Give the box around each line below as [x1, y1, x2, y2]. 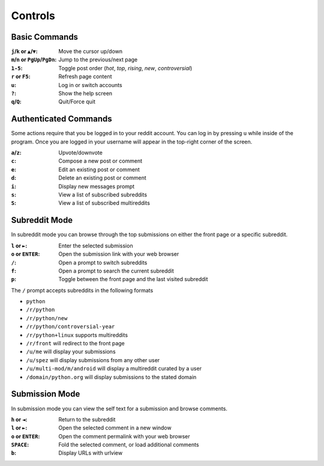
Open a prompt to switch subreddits [58, 259, 148, 266]
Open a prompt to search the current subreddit [58, 267, 174, 274]
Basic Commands [11, 32, 78, 42]
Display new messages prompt [58, 183, 135, 190]
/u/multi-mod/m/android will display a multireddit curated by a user [26, 365, 202, 372]
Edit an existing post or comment [58, 166, 140, 173]
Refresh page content [58, 73, 112, 80]
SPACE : [11, 441, 29, 449]
